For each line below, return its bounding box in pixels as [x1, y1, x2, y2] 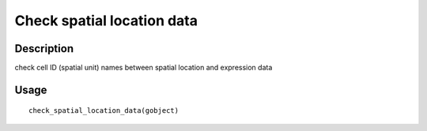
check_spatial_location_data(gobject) [28, 107, 179, 115]
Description [14, 42, 74, 55]
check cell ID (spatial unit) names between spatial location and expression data [14, 63, 273, 73]
